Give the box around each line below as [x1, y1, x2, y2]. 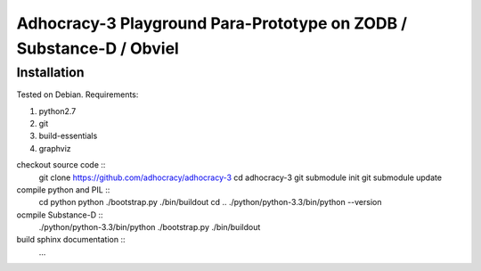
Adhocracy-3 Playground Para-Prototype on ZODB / [16, 13, 408, 33]
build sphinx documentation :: [16, 234, 126, 245]
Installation [16, 64, 85, 80]
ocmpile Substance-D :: [16, 209, 103, 220]
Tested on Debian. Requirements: [16, 89, 139, 100]
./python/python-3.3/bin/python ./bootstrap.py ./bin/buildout [38, 222, 261, 233]
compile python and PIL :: [16, 184, 110, 195]
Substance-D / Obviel [16, 38, 180, 58]
